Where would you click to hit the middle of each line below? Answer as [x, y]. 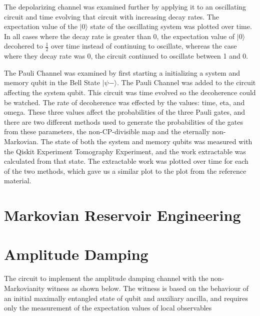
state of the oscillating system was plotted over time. [171, 26]
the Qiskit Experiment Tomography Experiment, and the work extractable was [125, 151]
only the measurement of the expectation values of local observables [108, 308]
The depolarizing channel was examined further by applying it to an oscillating [125, 7]
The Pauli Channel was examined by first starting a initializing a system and [122, 72]
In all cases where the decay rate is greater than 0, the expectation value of [119, 36]
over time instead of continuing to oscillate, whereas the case [144, 46]
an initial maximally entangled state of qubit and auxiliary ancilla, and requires [126, 298]
